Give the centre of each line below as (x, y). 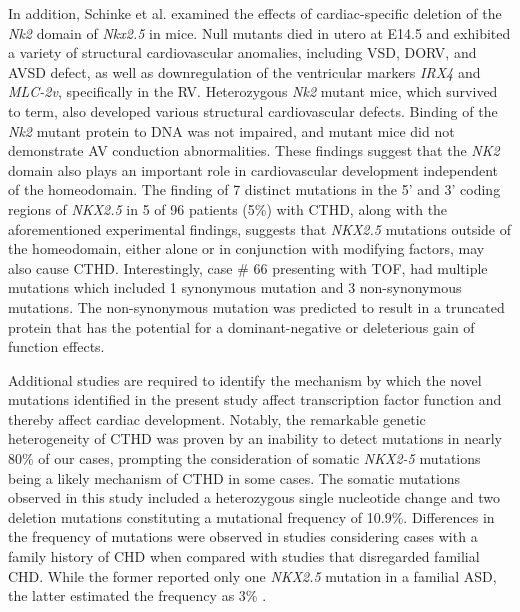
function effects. (56, 346)
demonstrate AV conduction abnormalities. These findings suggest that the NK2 (254, 150)
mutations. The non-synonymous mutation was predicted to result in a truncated (256, 306)
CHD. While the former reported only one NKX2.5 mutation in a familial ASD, (252, 575)
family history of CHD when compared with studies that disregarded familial (244, 556)
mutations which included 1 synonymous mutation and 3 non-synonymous (235, 287)
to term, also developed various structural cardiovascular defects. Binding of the (253, 110)
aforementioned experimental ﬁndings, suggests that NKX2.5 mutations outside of (260, 228)
